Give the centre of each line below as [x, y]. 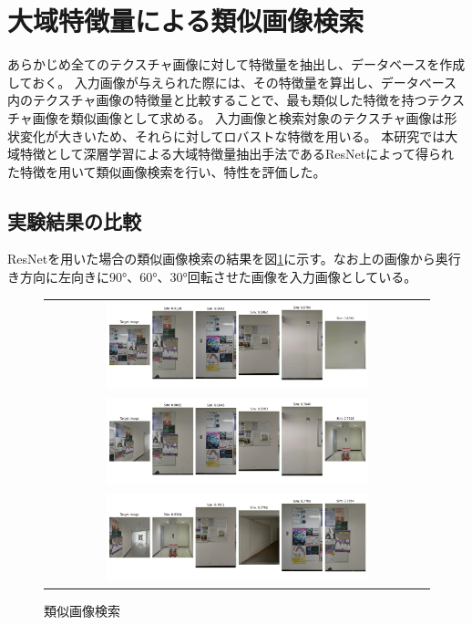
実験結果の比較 [74, 220]
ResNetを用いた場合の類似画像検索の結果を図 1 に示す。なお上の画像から [221, 259]
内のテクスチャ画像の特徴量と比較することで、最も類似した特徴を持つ [217, 100]
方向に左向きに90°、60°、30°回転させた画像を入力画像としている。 [218, 277]
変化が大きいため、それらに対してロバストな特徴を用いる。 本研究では [232, 135]
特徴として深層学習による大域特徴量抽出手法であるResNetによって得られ [237, 154]
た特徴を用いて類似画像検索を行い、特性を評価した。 [167, 171]
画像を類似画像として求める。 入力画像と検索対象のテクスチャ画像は [238, 117]
